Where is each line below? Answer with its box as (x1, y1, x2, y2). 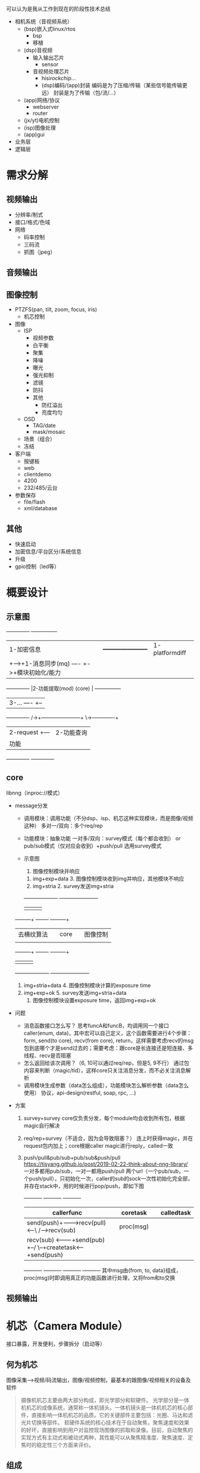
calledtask (160, 1208, 191, 1216)
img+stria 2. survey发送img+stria (32, 882, 114, 889)
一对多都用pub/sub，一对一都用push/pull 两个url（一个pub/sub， (23, 1167, 185, 1175)
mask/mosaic (32, 429, 65, 436)
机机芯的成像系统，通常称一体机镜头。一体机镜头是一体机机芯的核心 (20, 1404, 188, 1411)
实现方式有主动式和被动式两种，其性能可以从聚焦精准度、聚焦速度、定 (20, 1434, 193, 1441)
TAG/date (32, 422, 56, 429)
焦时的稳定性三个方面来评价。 (20, 1441, 94, 1449)
